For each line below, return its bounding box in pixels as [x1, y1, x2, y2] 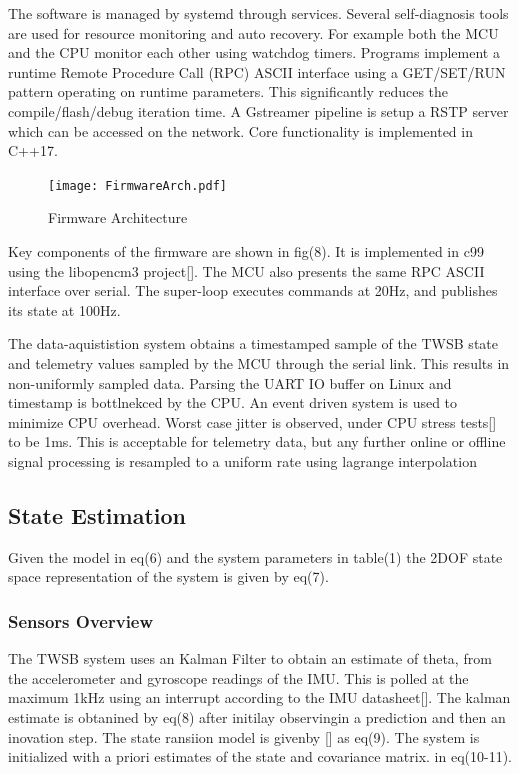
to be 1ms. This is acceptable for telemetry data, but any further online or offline [8, 431, 506, 452]
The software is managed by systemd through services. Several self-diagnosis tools [8, 3, 509, 23]
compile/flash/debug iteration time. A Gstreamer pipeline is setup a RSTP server [8, 100, 509, 121]
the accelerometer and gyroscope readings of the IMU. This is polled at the [8, 667, 469, 688]
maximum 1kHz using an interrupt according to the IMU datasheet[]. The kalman [8, 687, 511, 708]
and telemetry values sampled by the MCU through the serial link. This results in [8, 352, 510, 373]
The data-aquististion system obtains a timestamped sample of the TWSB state [8, 333, 498, 354]
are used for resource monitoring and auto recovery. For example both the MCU [8, 22, 499, 43]
